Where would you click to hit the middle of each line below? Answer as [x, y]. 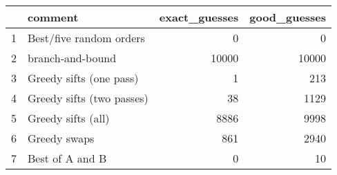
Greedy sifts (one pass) [83, 78]
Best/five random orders [86, 38]
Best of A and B [67, 158]
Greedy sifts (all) [69, 118]
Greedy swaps [61, 138]
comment [53, 17]
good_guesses [288, 17]
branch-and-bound [72, 58]
